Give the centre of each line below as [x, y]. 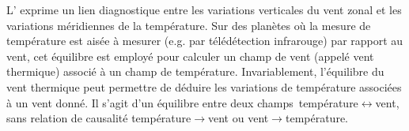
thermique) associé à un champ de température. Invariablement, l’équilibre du [195, 71]
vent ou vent [239, 118]
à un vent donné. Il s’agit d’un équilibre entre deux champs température [182, 102]
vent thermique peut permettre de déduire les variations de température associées [204, 86]
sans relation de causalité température [99, 118]
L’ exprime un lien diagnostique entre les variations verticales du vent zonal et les [204, 9]
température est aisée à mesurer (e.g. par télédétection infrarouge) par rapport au [205, 41]
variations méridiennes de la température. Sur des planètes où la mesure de [189, 25]
